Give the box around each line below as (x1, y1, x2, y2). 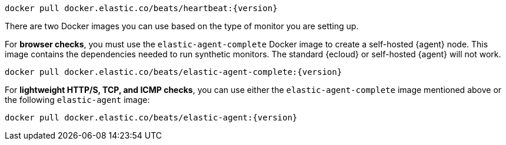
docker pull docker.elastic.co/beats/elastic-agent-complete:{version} (5, 67, 342, 77)
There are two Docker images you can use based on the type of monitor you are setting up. (5, 21, 359, 31)
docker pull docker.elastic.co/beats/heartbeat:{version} (5, 4, 278, 13)
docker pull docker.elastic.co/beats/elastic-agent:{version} (5, 113, 298, 122)
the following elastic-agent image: (5, 95, 150, 105)
